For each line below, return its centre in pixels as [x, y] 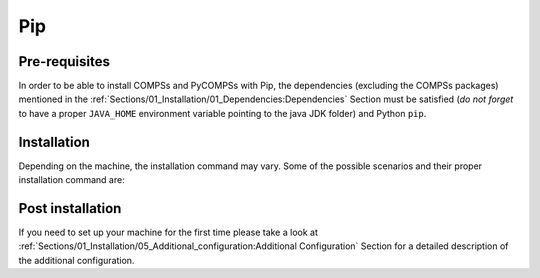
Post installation [70, 208]
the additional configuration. [76, 260]
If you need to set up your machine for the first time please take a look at [168, 232]
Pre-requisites [64, 61]
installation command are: [71, 180]
